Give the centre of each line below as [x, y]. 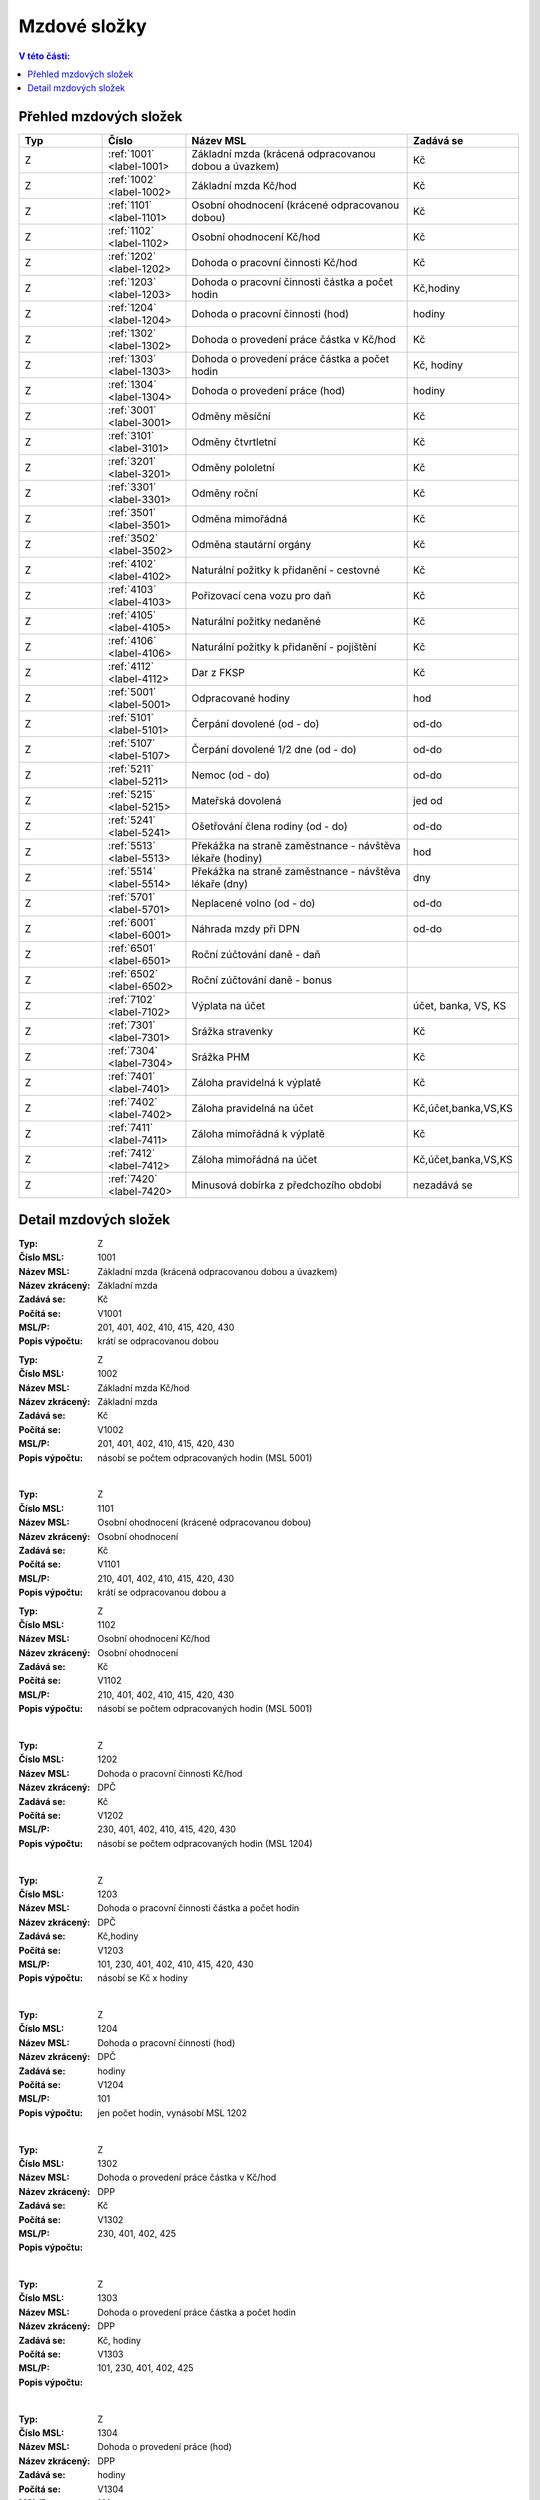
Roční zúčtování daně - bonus [262, 980]
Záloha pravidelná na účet [252, 1108]
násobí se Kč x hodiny [143, 1978]
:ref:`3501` [132, 513]
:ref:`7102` [132, 1000]
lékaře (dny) [220, 884]
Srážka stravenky [232, 1032]
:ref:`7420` [133, 1179]
